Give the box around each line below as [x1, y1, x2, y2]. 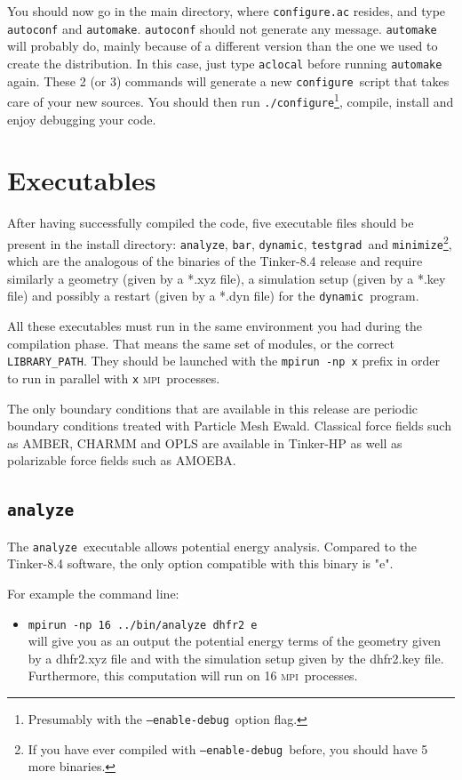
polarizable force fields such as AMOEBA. [7, 451, 236, 470]
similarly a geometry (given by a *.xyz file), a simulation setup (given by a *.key [7, 269, 446, 287]
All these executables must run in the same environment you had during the [7, 317, 423, 334]
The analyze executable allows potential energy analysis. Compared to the [7, 536, 418, 555]
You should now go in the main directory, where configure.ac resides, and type [7, 2, 446, 20]
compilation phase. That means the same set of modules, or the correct [7, 334, 395, 352]
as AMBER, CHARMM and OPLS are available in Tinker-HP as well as [7, 433, 402, 452]
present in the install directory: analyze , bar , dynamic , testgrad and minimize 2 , [7, 231, 452, 253]
